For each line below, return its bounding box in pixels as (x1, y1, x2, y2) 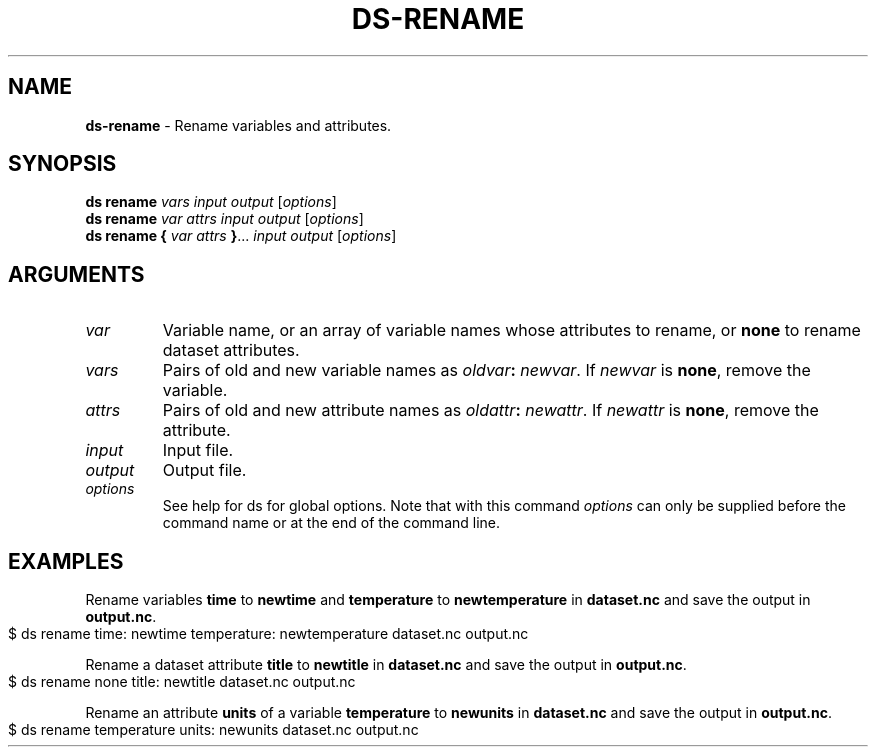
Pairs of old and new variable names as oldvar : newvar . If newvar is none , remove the (162, 360, 811, 381)
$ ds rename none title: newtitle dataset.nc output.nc (8, 673, 356, 691)
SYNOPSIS (8, 151, 117, 177)
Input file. (162, 440, 234, 461)
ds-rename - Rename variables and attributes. (85, 116, 392, 134)
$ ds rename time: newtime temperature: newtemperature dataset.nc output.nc (8, 625, 529, 643)
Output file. (162, 460, 247, 481)
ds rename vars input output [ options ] (85, 193, 337, 211)
